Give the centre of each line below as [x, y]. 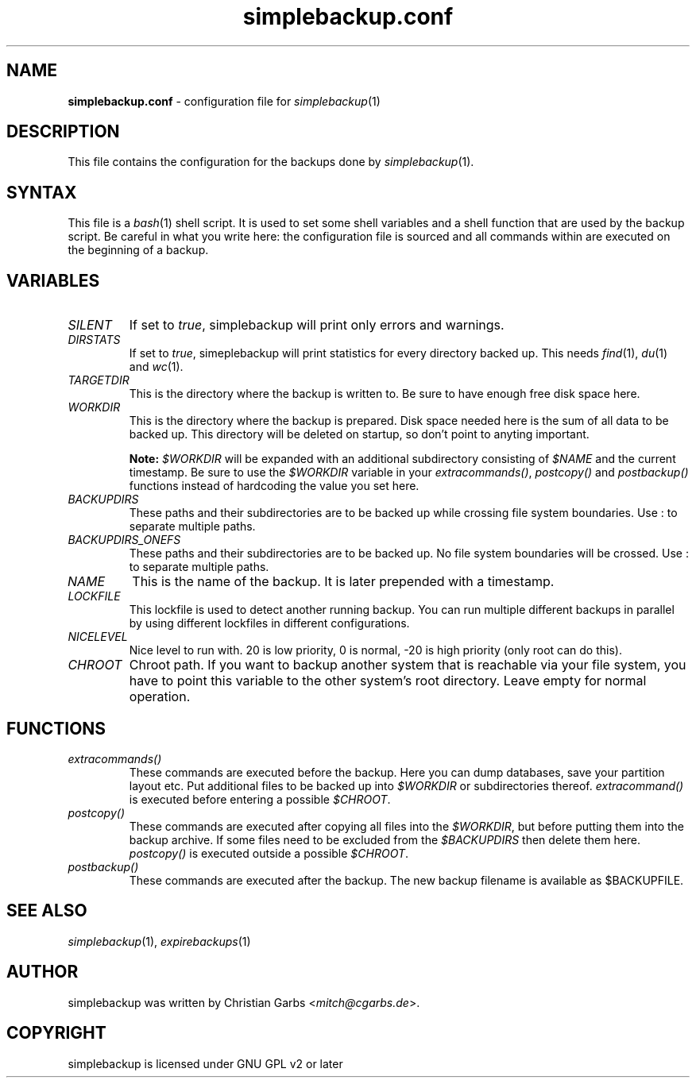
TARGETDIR [99, 380]
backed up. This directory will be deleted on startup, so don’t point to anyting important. [359, 434]
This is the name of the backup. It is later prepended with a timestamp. [343, 582]
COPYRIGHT [56, 1033]
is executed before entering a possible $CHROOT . [260, 799]
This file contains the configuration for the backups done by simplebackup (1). [271, 162]
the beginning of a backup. [138, 250]
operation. [160, 697]
